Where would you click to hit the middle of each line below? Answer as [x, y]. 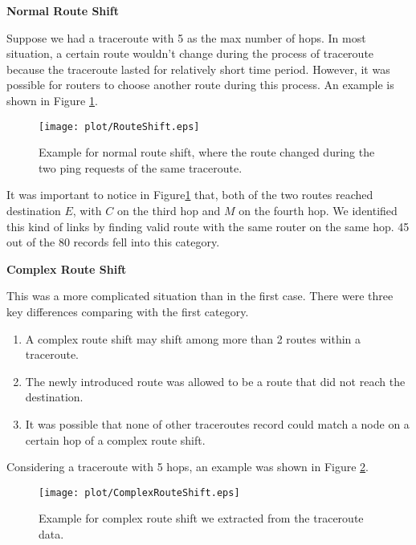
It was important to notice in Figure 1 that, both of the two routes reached [190, 195]
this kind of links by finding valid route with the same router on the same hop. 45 [208, 226]
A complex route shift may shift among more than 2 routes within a [193, 338]
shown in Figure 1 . [52, 100]
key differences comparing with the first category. [128, 311]
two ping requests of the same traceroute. [141, 167]
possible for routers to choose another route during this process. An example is [200, 85]
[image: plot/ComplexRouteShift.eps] [139, 492]
